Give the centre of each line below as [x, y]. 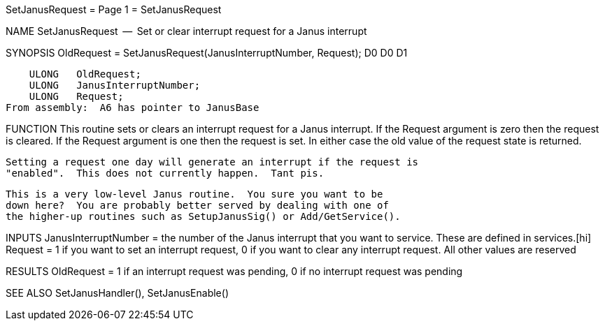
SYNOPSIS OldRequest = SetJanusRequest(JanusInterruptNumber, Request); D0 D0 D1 [207, 53]
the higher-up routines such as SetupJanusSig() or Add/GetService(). [203, 216]
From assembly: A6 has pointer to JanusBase [133, 108]
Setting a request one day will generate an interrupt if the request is [212, 162]
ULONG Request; [76, 96]
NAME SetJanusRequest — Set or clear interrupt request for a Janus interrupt [186, 31]
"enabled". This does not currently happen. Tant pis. [165, 173]
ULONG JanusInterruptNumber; [115, 85]
